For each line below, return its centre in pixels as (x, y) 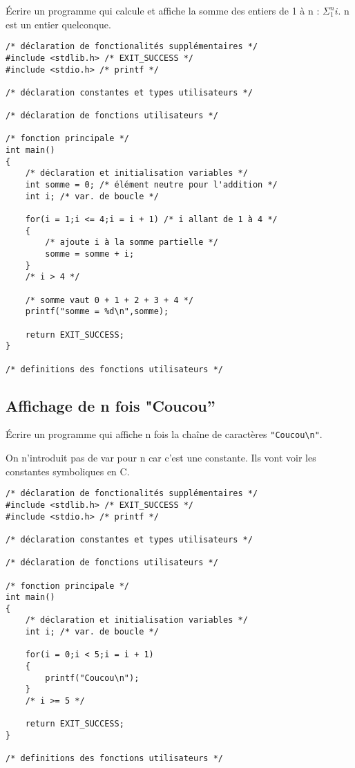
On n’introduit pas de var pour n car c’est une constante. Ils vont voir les (161, 458)
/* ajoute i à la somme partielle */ (132, 243)
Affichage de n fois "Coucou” (111, 405)
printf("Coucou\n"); (92, 678)
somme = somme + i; (90, 254)
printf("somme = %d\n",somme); (97, 312)
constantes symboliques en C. (68, 471)
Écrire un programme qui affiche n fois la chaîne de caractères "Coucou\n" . (164, 434)
